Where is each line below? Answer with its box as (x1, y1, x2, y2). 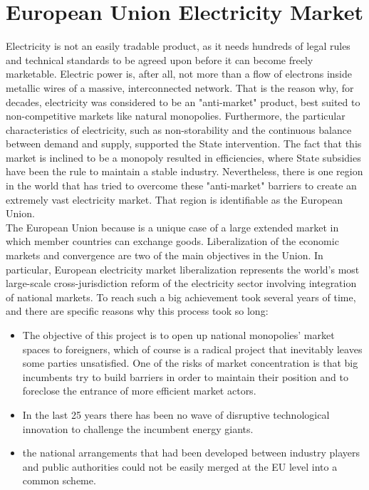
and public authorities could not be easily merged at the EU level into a (22, 459, 338, 474)
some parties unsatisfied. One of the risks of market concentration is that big (22, 355, 358, 370)
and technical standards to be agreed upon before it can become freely (6, 52, 313, 67)
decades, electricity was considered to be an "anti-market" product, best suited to (6, 94, 360, 109)
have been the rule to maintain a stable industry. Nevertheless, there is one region (6, 164, 363, 179)
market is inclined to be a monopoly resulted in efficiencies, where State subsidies (6, 150, 361, 165)
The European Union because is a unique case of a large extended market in (6, 219, 339, 234)
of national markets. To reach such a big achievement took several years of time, (6, 289, 356, 304)
